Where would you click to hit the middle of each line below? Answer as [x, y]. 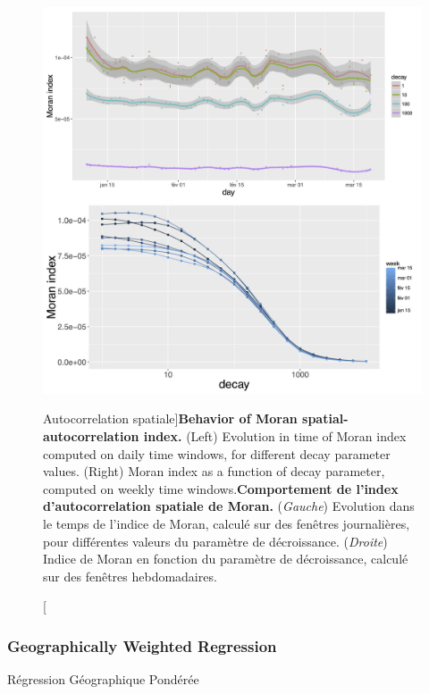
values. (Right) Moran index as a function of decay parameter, [214, 471]
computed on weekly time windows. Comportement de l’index [221, 488]
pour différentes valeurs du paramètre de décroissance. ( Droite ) [215, 541]
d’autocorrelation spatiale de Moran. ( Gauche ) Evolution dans [229, 506]
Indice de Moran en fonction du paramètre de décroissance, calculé [226, 559]
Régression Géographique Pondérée [103, 679]
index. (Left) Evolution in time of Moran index [275, 436]
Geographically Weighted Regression [142, 645]
